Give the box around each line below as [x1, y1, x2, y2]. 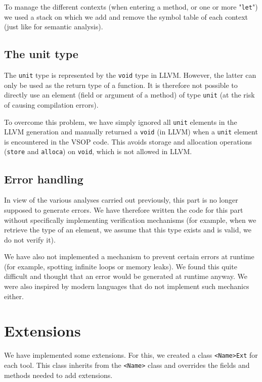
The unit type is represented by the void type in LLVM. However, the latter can [4, 70, 256, 80]
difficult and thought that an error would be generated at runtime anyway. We [4, 271, 247, 281]
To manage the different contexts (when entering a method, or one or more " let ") [4, 2, 258, 12]
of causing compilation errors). [4, 99, 99, 110]
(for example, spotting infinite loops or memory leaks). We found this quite [4, 261, 237, 271]
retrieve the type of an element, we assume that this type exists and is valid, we [4, 224, 251, 235]
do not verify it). [4, 234, 56, 245]
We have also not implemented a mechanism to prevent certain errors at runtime [4, 251, 254, 262]
